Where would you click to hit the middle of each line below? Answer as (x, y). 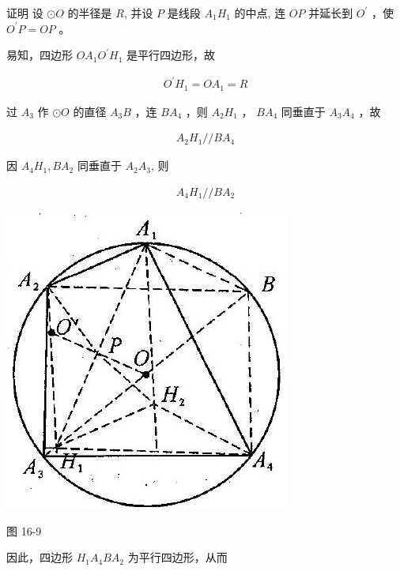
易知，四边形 (40, 55)
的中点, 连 (260, 13)
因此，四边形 (40, 557)
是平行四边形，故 (171, 55)
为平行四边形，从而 (177, 557)
